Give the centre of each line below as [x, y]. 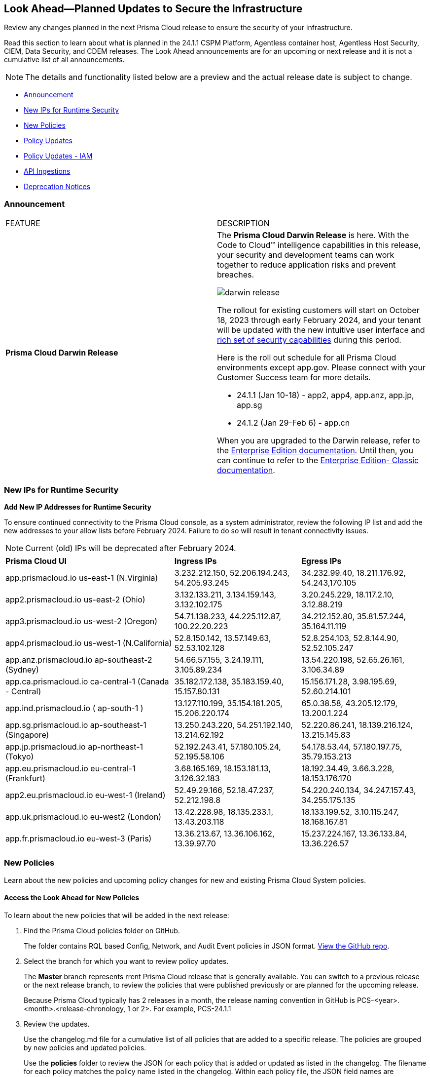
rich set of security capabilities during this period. [309, 340]
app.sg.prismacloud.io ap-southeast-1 [76, 725]
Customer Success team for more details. [294, 378]
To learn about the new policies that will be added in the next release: [117, 915]
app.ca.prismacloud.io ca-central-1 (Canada [87, 681]
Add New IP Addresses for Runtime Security [78, 507]
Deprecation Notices [57, 187]
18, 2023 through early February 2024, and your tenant [319, 320]
